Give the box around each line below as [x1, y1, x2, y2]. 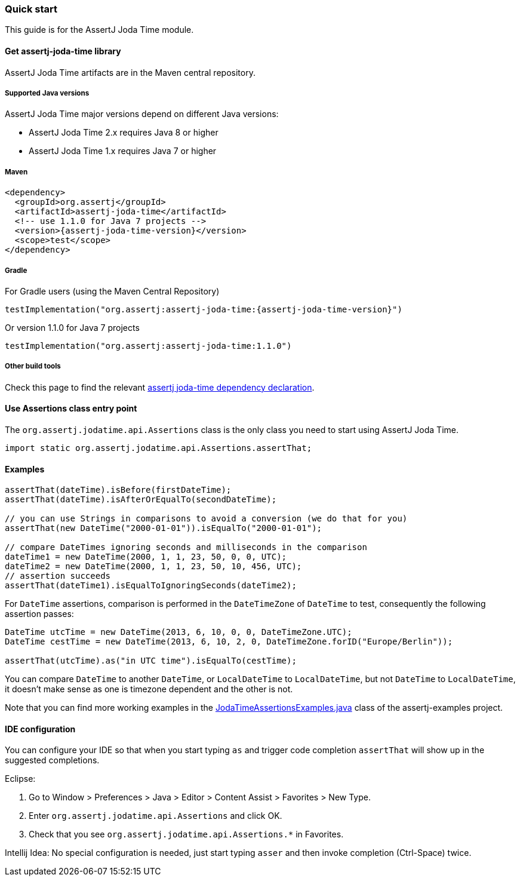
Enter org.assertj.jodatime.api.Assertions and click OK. [29, 811, 282, 821]
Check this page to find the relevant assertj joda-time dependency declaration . [5, 382, 315, 392]
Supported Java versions [5, 88, 90, 97]
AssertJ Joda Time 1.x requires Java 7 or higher [29, 146, 217, 156]
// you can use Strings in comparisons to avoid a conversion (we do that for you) [5, 514, 408, 524]
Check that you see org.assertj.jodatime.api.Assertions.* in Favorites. [29, 829, 344, 840]
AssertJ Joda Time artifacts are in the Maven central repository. [5, 67, 256, 78]
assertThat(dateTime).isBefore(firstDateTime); [5, 485, 232, 495]
